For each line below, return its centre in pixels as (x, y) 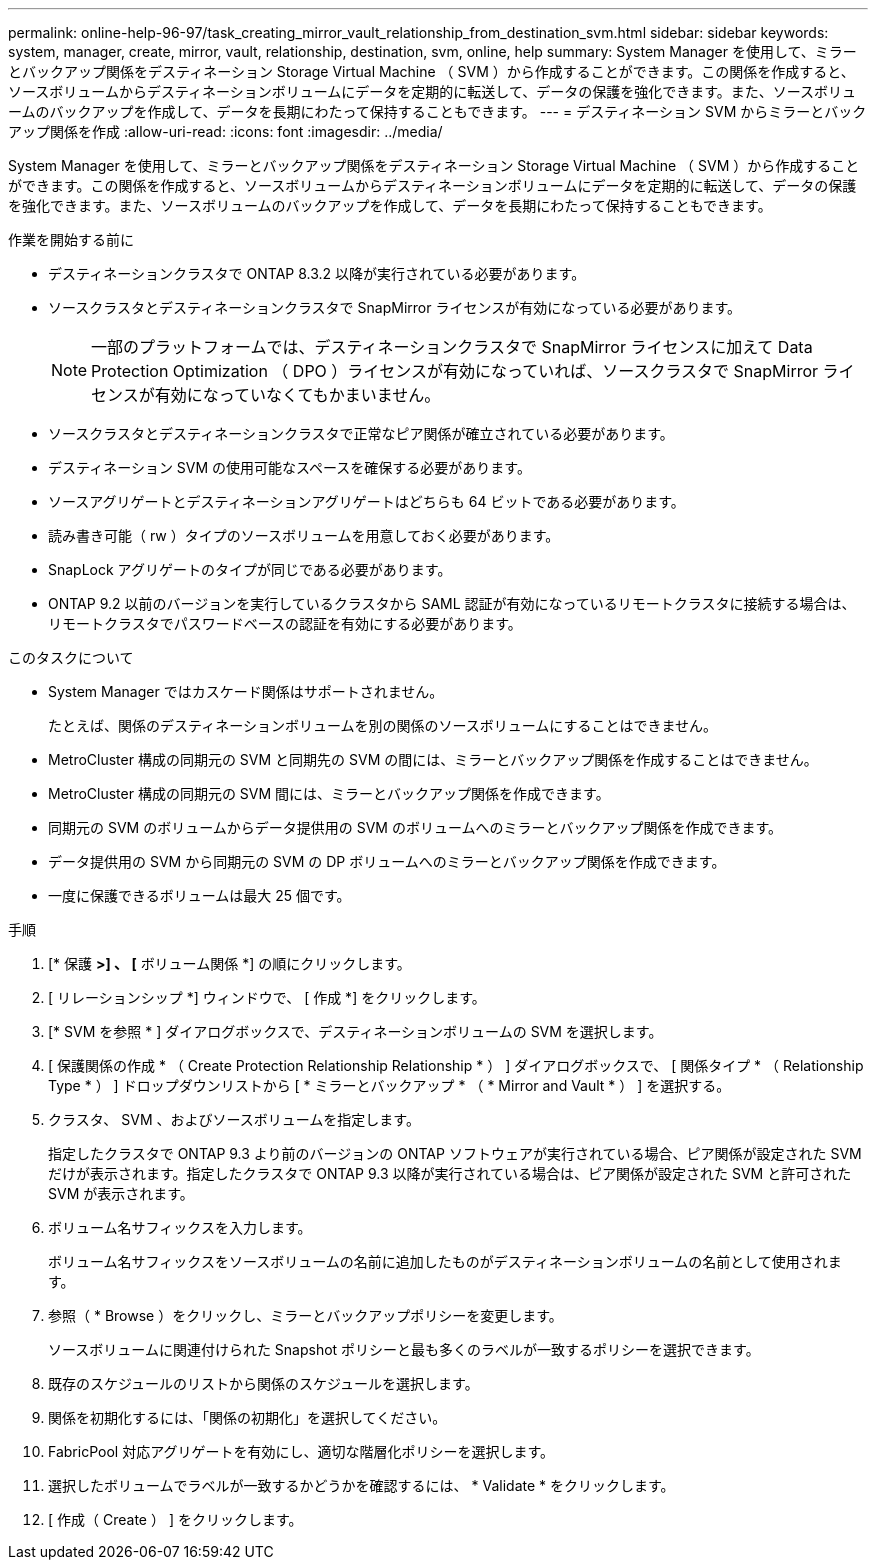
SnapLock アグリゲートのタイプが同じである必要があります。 (250, 569)
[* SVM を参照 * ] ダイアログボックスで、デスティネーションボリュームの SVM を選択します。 (355, 1031)
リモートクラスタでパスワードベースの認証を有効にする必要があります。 (285, 623)
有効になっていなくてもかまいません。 (297, 395)
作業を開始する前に (71, 239)
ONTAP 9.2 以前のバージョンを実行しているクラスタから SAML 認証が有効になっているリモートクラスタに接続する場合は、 (452, 603)
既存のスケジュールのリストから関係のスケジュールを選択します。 (263, 1383)
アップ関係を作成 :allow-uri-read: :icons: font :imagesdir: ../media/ (225, 131)
